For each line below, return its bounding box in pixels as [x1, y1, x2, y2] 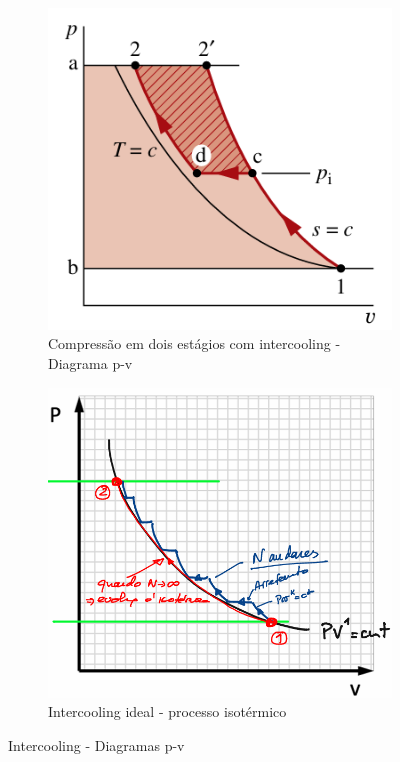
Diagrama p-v [48, 352, 133, 373]
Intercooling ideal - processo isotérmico [48, 701, 287, 722]
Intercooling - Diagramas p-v [8, 734, 185, 755]
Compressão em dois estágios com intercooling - [48, 333, 341, 354]
